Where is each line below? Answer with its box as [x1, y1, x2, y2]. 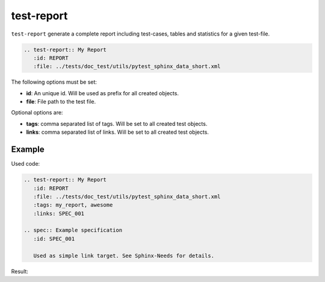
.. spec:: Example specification [23, 227, 123, 234]
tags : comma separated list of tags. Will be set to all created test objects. [26, 120, 208, 127]
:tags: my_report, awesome [33, 202, 113, 208]
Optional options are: [11, 109, 63, 116]
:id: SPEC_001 [33, 235, 75, 242]
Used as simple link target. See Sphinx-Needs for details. [33, 252, 215, 259]
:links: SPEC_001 [33, 210, 84, 217]
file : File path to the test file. [26, 98, 96, 105]
